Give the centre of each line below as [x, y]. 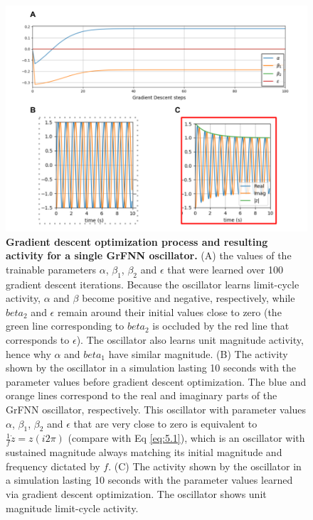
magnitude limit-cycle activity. [72, 508]
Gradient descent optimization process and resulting [137, 241]
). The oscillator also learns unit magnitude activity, [190, 339]
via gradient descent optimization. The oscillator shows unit [136, 493]
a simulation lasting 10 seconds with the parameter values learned [149, 480]
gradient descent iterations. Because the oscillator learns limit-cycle [153, 284]
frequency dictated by [53, 466]
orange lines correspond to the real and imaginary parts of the [142, 395]
